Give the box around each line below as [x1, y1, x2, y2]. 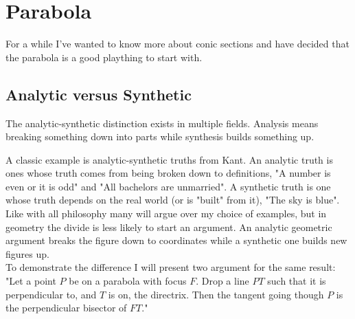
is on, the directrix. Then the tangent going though [108, 287, 324, 301]
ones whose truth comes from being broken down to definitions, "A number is [5, 166, 331, 180]
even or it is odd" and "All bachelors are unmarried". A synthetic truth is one [5, 179, 331, 193]
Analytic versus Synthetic [5, 83, 192, 104]
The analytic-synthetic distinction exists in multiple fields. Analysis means [5, 115, 319, 130]
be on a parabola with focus [69, 274, 187, 288]
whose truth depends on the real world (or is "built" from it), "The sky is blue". [5, 192, 340, 207]
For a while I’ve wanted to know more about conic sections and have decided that [5, 36, 350, 51]
